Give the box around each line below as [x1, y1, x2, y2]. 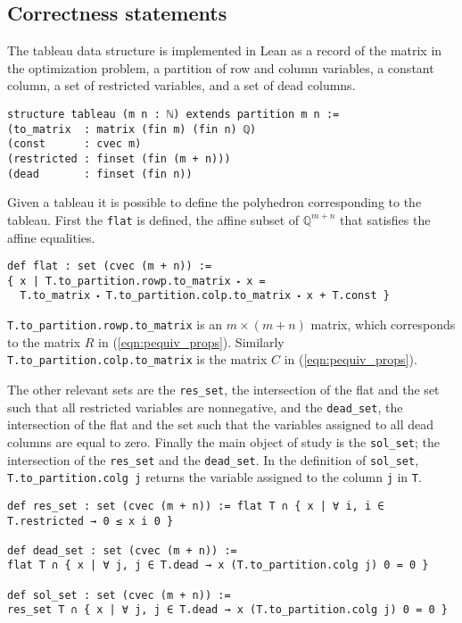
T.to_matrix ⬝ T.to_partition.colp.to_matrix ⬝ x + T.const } [20, 289, 390, 303]
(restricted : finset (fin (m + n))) [7, 152, 231, 165]
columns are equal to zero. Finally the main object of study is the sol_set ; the [7, 432, 441, 451]
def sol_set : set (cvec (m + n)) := [7, 588, 231, 602]
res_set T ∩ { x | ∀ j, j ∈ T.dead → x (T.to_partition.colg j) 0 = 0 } [7, 603, 448, 617]
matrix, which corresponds [310, 315, 456, 334]
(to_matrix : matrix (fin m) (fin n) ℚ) [7, 122, 257, 136]
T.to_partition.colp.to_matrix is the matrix [7, 350, 268, 369]
